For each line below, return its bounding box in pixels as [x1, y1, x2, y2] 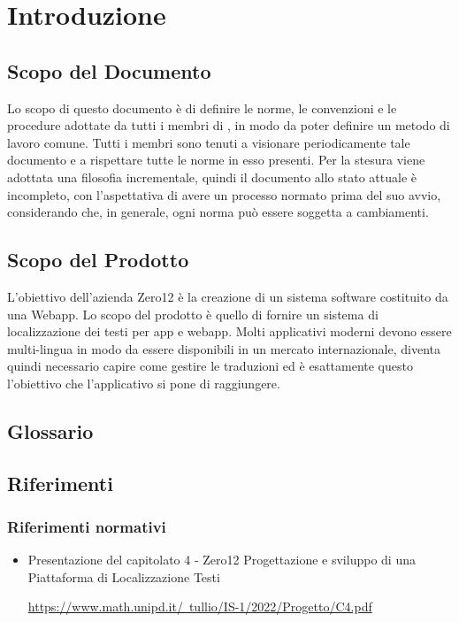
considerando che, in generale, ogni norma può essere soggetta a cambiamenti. [7, 203, 429, 221]
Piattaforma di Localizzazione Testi [27, 567, 220, 586]
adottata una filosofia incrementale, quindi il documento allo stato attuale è [7, 167, 417, 186]
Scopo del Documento [7, 57, 211, 84]
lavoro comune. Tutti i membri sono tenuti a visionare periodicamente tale [7, 133, 410, 151]
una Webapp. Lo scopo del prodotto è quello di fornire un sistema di [7, 304, 379, 323]
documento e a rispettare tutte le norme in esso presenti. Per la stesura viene [7, 150, 425, 169]
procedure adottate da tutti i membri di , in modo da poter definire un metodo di [7, 116, 450, 134]
